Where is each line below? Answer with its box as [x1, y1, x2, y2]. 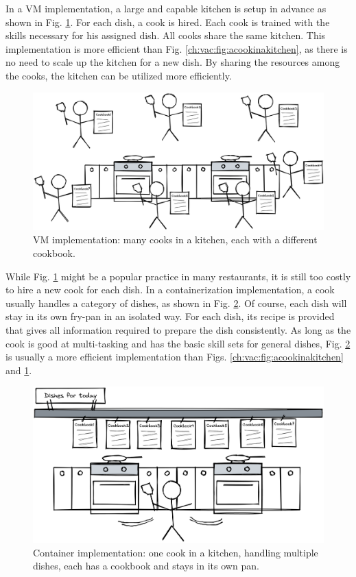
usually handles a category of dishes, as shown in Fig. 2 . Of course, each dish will [5, 295, 347, 310]
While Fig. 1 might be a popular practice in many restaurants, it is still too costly [5, 269, 351, 283]
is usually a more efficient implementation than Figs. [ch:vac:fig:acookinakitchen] [5, 349, 344, 364]
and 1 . [5, 363, 32, 377]
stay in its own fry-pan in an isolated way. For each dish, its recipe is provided [5, 309, 335, 323]
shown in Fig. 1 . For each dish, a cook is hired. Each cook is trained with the [5, 14, 330, 29]
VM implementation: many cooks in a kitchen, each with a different [33, 232, 318, 247]
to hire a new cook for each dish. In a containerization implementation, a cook [5, 282, 335, 297]
